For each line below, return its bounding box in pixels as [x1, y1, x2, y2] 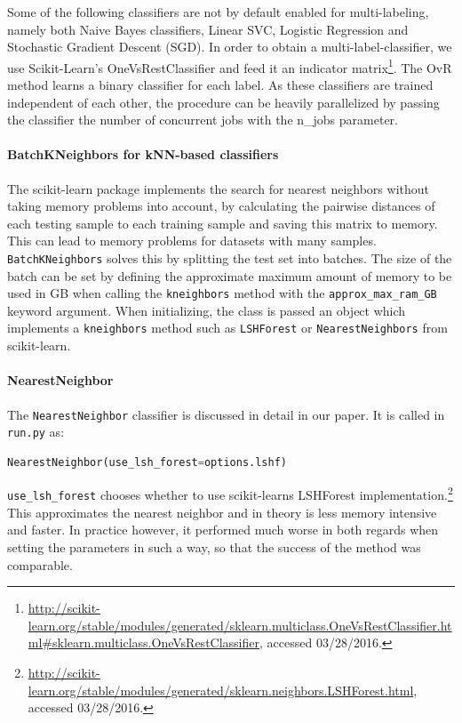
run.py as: [7, 422, 65, 441]
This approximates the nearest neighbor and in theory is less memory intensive [7, 502, 437, 521]
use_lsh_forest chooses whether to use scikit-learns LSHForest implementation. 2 [7, 483, 453, 504]
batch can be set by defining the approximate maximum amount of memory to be [7, 266, 452, 285]
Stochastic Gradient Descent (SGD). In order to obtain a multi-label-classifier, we [7, 37, 452, 56]
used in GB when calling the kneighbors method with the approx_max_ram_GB [7, 284, 437, 302]
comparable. [7, 555, 73, 574]
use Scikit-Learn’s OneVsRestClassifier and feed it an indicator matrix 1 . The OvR [7, 55, 452, 76]
